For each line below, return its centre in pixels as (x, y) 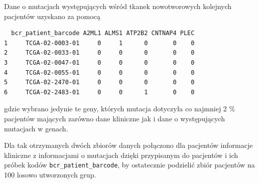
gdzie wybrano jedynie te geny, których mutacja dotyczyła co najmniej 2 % (120, 109)
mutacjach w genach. (36, 128)
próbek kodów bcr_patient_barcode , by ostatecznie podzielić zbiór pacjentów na (129, 165)
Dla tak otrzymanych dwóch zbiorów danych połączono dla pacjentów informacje (128, 145)
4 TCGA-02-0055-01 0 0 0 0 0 (99, 72)
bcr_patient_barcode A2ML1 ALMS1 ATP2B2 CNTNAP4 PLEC (103, 33)
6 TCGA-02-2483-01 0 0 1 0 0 (99, 92)
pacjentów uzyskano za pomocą (52, 16)
